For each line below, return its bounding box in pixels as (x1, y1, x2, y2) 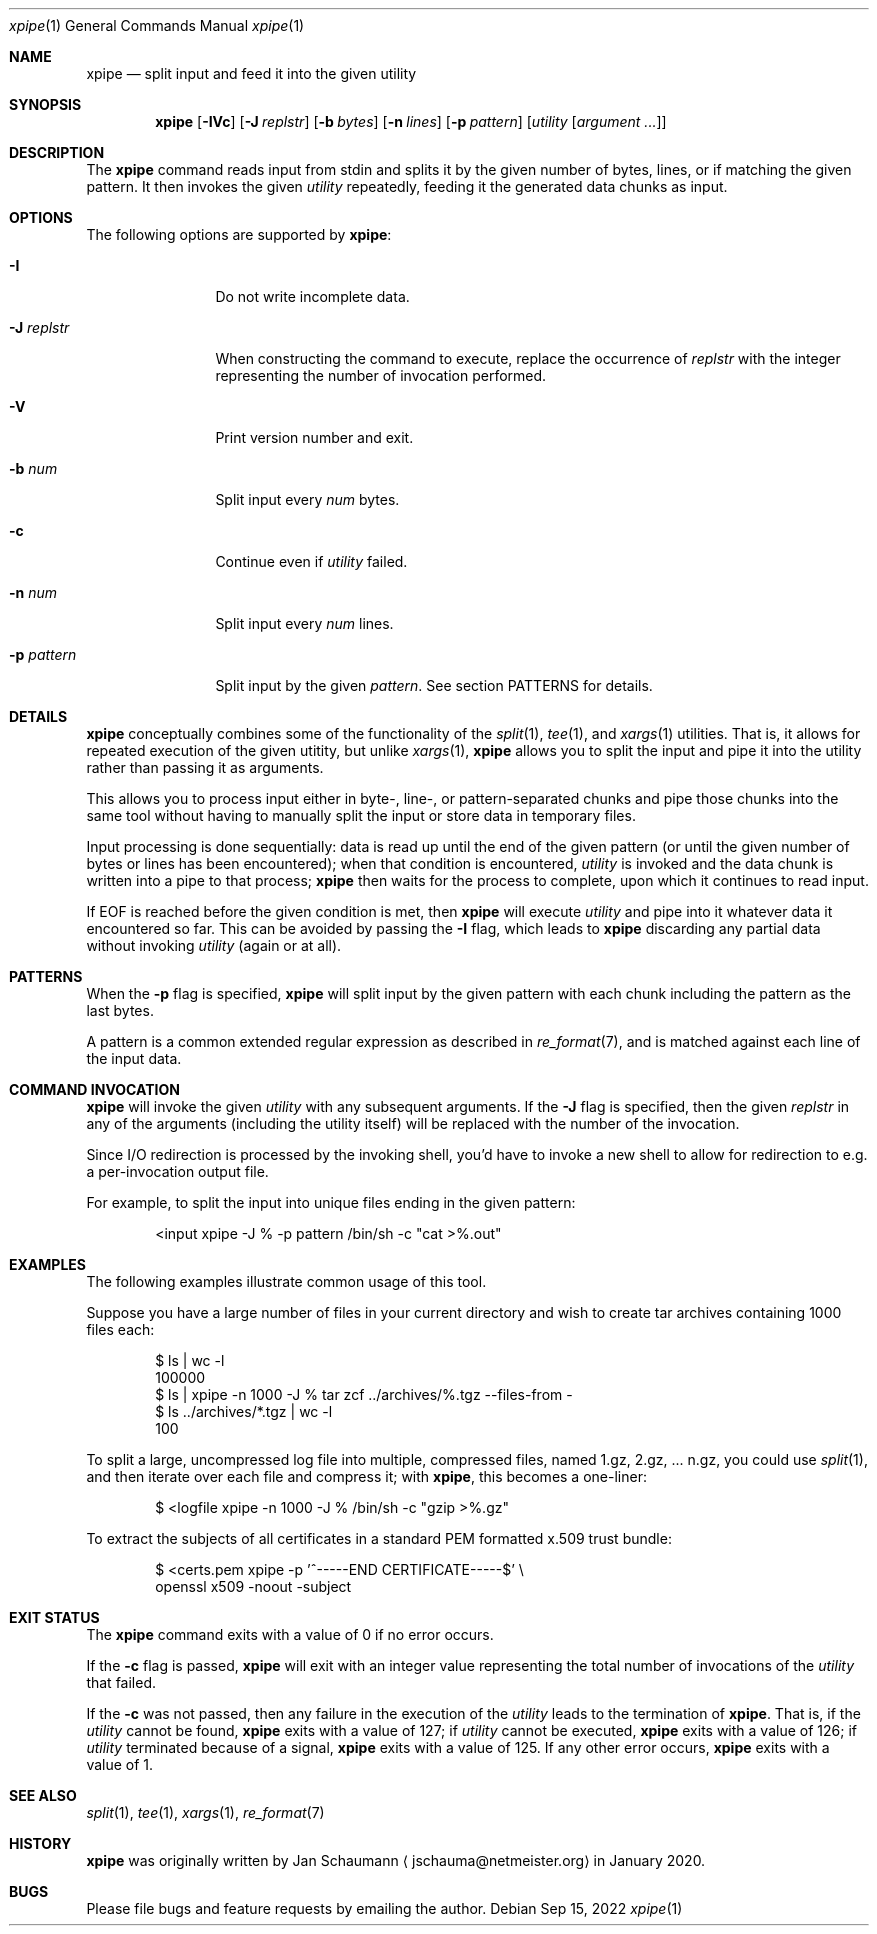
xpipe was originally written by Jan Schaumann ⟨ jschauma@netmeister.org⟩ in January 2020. (86, 1852, 706, 1869)
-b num (9, 460, 58, 477)
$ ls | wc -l (155, 1352, 225, 1369)
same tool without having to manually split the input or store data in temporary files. (86, 807, 636, 824)
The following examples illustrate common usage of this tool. (86, 1273, 487, 1290)
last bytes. (86, 1002, 154, 1019)
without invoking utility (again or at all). (86, 937, 342, 954)
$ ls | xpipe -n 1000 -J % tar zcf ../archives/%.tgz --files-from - (155, 1386, 573, 1403)
